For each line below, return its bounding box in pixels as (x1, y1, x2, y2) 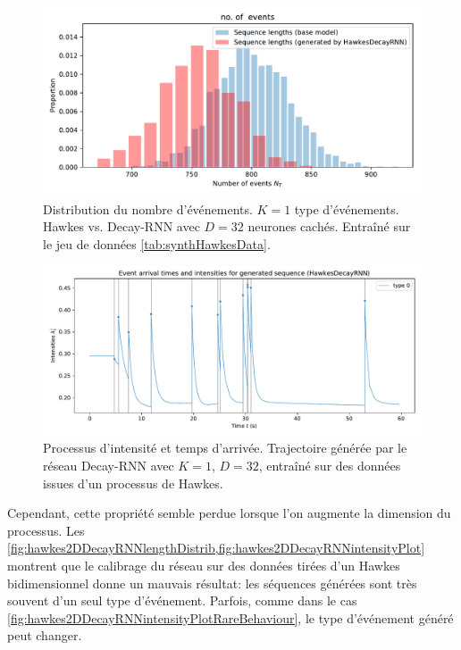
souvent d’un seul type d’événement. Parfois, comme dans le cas (7, 591, 357, 610)
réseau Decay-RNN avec (43, 456, 174, 475)
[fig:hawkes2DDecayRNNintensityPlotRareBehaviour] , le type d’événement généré (7, 608, 454, 627)
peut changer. (7, 626, 82, 645)
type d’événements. (294, 199, 399, 218)
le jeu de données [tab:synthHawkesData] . (43, 234, 271, 253)
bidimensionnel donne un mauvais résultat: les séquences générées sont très (7, 573, 417, 592)
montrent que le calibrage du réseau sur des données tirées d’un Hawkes (7, 556, 400, 574)
